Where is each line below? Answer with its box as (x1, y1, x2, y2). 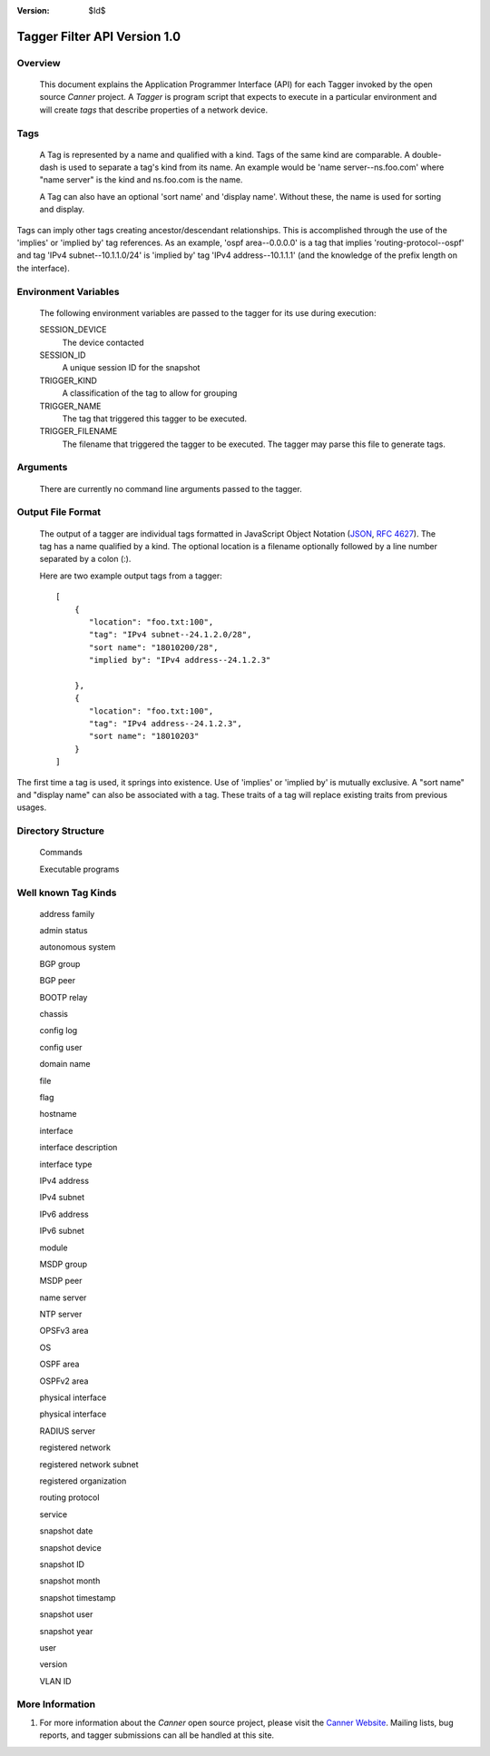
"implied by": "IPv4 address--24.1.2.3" (89, 655, 271, 666)
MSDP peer (39, 1276, 83, 1287)
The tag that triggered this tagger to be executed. (62, 413, 248, 424)
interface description (39, 1142, 118, 1153)
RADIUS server (39, 1426, 95, 1436)
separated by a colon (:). (39, 554, 132, 565)
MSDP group (39, 1258, 88, 1269)
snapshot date (39, 1525, 93, 1536)
